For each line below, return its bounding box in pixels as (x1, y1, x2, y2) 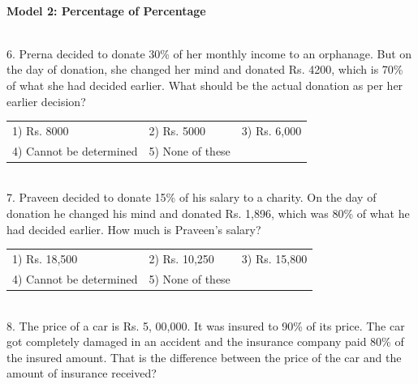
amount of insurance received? (6, 365, 157, 382)
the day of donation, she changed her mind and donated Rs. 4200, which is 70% (6, 61, 403, 78)
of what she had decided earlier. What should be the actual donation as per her (6, 76, 403, 93)
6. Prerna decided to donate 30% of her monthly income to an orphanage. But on (6, 45, 412, 62)
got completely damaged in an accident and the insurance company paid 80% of (6, 333, 404, 350)
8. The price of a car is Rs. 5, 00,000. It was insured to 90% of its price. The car (6, 317, 405, 334)
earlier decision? (6, 92, 86, 109)
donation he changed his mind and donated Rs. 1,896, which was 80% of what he (6, 205, 410, 222)
